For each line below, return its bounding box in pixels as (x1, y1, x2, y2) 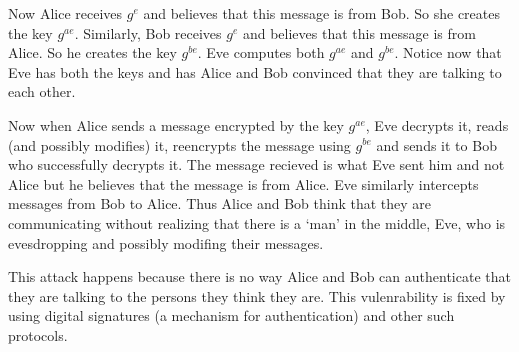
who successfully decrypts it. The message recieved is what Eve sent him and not (8, 154, 505, 175)
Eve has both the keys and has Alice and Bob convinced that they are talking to (8, 61, 502, 82)
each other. (8, 81, 76, 102)
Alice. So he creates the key (8, 42, 177, 63)
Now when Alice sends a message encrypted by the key (8, 114, 344, 135)
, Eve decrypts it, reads (365, 114, 509, 135)
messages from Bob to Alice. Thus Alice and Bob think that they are (8, 193, 432, 214)
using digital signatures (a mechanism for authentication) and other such (8, 305, 455, 326)
